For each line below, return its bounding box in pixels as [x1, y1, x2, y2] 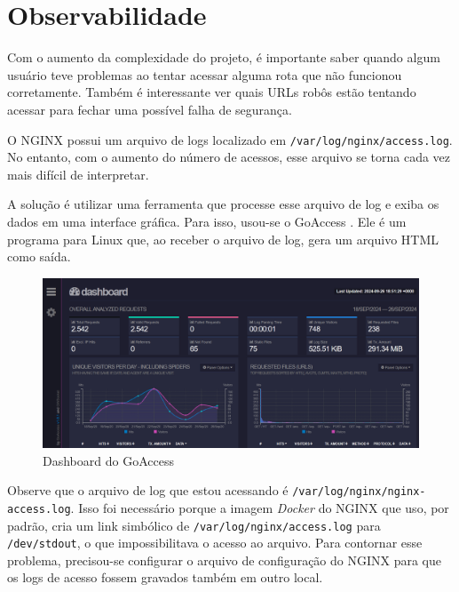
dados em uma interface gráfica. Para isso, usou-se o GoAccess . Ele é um [7, 212, 407, 230]
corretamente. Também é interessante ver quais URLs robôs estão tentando [7, 83, 416, 101]
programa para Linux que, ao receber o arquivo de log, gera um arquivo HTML [7, 229, 439, 248]
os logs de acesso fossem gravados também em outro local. [7, 568, 323, 587]
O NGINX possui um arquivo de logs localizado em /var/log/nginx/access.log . [7, 130, 453, 148]
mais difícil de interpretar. [7, 164, 149, 183]
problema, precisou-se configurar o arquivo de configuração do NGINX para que [7, 550, 441, 569]
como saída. [7, 247, 71, 266]
